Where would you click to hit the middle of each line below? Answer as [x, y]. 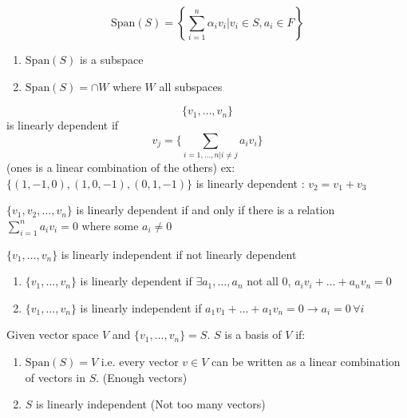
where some [110, 225]
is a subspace [111, 59]
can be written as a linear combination [306, 362]
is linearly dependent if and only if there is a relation [205, 210]
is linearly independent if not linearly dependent [179, 254]
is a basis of [253, 334]
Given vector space [53, 334]
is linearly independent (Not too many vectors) [151, 404]
